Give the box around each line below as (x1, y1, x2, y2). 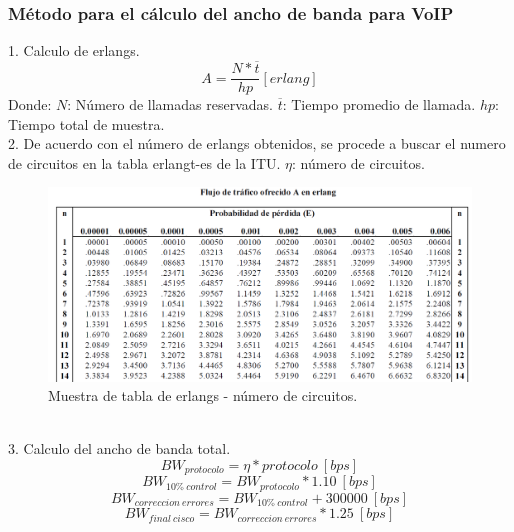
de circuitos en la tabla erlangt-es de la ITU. (8, 152, 281, 173)
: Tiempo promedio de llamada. (282, 94, 476, 115)
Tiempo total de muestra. (8, 113, 165, 134)
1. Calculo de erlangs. (8, 40, 140, 61)
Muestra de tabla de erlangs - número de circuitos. (48, 385, 358, 406)
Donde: (8, 94, 52, 115)
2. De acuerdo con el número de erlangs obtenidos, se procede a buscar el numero (8, 133, 506, 154)
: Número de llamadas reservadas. (67, 94, 273, 115)
